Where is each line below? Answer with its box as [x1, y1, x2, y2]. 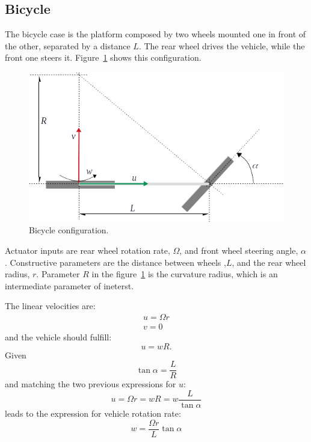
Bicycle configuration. [29, 224, 109, 236]
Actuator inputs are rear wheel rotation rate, [5, 244, 170, 257]
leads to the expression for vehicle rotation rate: [5, 407, 181, 419]
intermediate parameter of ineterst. [5, 279, 134, 292]
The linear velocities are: [5, 299, 96, 312]
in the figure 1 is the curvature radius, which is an [91, 268, 278, 280]
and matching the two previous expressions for [5, 378, 176, 390]
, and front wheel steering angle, [179, 244, 298, 257]
